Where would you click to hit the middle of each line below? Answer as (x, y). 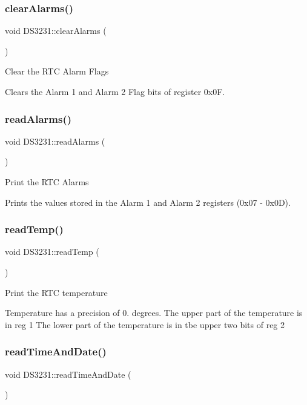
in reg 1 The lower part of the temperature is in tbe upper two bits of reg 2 (145, 324)
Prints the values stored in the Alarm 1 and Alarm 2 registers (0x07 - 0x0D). (148, 202)
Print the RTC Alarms (47, 182)
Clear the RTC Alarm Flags (57, 71)
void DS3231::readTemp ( (52, 252)
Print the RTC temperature (56, 292)
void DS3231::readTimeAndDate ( (68, 374)
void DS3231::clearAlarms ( (56, 31)
